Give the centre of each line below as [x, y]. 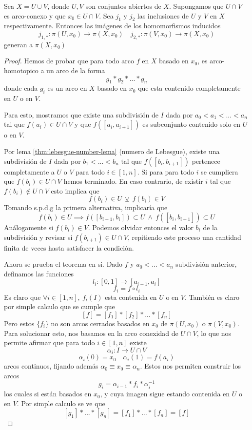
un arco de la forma [76, 70]
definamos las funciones [39, 273]
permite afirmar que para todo [49, 342]
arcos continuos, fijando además [51, 366]
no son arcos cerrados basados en [100, 323]
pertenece [206, 161]
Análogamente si [29, 227]
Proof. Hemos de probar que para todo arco [69, 61]
